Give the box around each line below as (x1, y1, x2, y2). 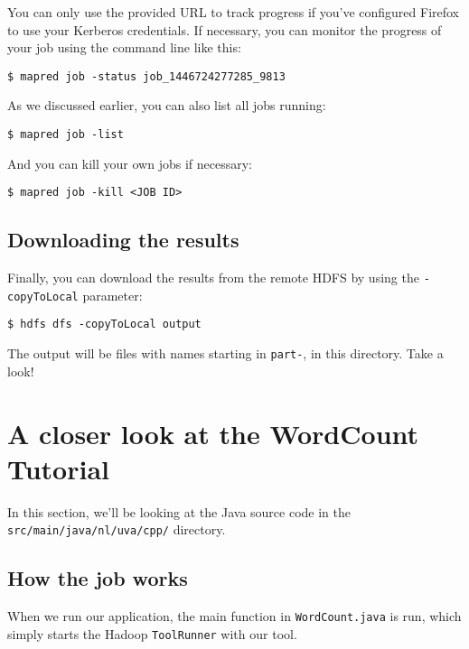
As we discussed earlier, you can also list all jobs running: (7, 96, 326, 115)
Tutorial (7, 450, 110, 487)
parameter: (82, 285, 143, 304)
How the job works (7, 564, 188, 592)
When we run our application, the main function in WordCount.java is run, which (7, 607, 462, 626)
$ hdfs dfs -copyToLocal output (7, 318, 202, 331)
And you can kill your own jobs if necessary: (7, 153, 252, 172)
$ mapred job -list (7, 128, 124, 142)
